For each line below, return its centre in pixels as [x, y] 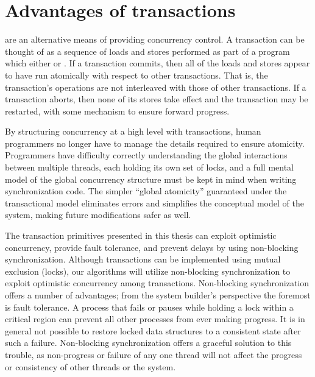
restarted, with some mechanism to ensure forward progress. [117, 111]
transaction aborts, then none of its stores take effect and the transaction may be [157, 99]
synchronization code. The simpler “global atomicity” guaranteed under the [146, 191]
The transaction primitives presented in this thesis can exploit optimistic [141, 235]
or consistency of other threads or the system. [90, 366]
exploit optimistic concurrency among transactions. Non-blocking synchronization [157, 283]
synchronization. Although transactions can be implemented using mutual [143, 259]
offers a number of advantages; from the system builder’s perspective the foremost [158, 295]
